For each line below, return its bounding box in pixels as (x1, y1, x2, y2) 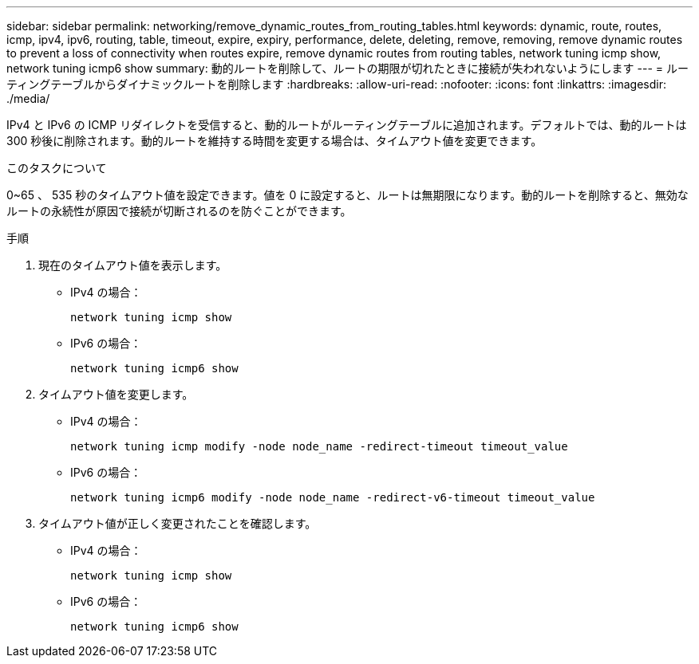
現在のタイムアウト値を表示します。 (38, 258, 227, 272)
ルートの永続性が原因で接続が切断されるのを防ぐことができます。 (6, 204, 352, 218)
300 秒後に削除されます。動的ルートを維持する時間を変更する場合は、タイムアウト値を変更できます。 (6, 134, 543, 147)
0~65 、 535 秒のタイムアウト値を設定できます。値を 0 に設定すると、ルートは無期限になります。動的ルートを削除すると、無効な (6, 188, 689, 202)
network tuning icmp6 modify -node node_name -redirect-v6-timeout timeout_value (70, 491, 595, 504)
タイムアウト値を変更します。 (38, 387, 194, 401)
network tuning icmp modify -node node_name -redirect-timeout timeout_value (70, 440, 568, 453)
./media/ (6, 92, 50, 105)
